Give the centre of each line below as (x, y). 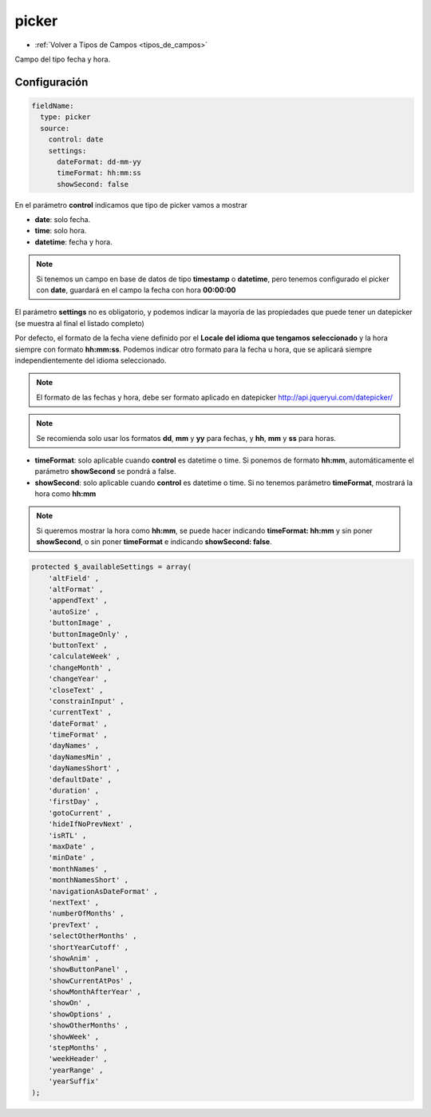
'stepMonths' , (78, 1048)
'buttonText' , (78, 645)
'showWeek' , (74, 1036)
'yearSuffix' (74, 1081)
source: (55, 128)
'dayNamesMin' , (80, 757)
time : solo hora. (61, 231)
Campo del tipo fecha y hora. (63, 59)
